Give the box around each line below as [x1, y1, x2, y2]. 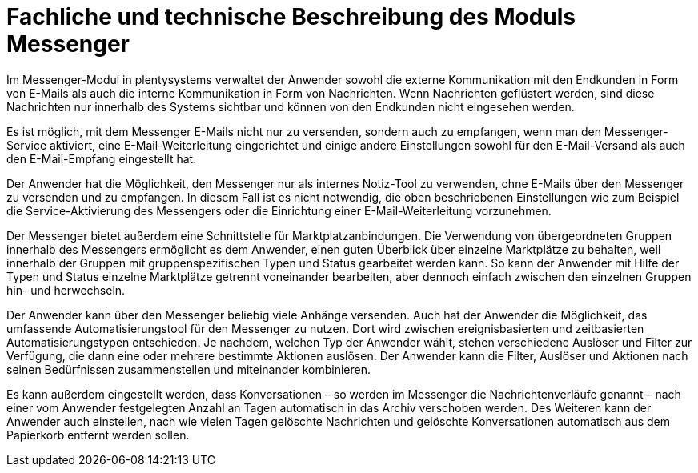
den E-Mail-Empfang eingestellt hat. [6, 151, 197, 166]
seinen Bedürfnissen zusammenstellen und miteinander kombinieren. [6, 362, 371, 376]
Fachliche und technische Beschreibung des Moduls [6, 3, 576, 30]
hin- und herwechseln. [6, 283, 126, 297]
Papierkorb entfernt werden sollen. [6, 427, 190, 442]
